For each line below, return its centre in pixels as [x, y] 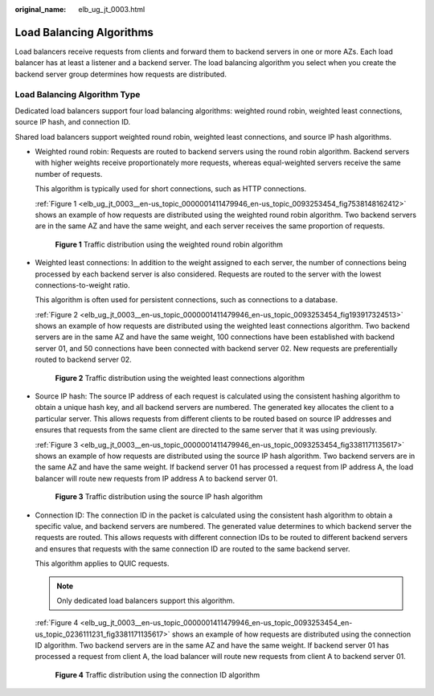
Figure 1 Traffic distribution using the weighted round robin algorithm [169, 244]
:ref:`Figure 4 [57, 623]
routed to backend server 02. [83, 360]
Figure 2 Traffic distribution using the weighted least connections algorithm [180, 378]
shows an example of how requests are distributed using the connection [291, 634]
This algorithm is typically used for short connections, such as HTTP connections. [171, 189]
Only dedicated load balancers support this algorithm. [146, 600]
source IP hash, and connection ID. [73, 122]
